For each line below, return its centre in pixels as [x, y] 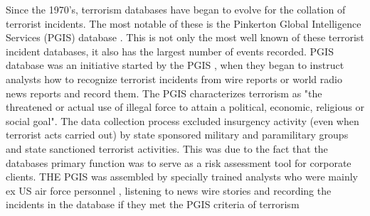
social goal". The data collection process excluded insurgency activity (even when [183, 120]
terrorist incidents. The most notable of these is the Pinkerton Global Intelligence [184, 23]
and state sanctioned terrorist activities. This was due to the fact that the [167, 148]
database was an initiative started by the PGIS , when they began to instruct [175, 65]
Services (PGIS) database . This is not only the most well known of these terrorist [185, 37]
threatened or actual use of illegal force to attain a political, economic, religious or [185, 107]
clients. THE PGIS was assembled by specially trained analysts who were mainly [182, 177]
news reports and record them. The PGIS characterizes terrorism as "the [164, 93]
